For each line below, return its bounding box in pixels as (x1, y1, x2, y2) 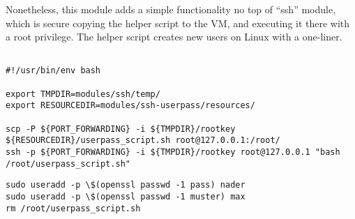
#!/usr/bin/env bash (6, 66, 101, 76)
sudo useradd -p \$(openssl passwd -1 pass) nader (6, 180, 246, 190)
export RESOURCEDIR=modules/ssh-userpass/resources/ (6, 100, 255, 111)
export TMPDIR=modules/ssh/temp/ (6, 89, 160, 99)
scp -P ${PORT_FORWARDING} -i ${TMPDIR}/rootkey (6, 123, 236, 134)
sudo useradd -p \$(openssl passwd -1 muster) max (6, 192, 246, 202)
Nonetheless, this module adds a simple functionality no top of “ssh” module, (6, 2, 336, 16)
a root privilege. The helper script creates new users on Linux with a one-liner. (6, 29, 342, 44)
